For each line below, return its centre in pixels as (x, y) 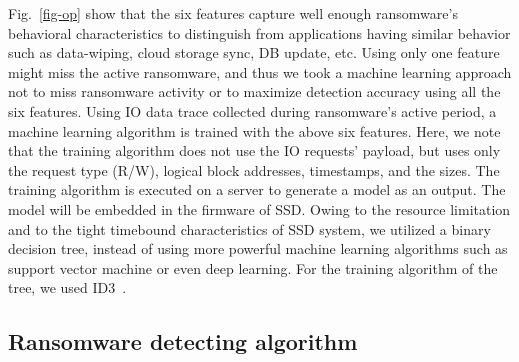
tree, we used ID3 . (67, 287)
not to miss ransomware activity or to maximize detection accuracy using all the (254, 91)
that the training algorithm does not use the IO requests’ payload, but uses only (254, 150)
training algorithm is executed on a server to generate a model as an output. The (257, 189)
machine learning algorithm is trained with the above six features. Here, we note (254, 130)
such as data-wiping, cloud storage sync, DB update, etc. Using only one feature (254, 52)
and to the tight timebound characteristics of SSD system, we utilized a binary (249, 228)
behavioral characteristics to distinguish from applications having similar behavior (259, 32)
